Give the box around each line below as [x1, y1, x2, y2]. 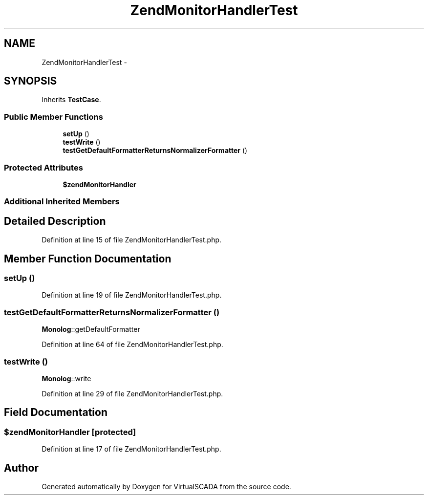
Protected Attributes [4, 162, 83, 173]
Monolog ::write [42, 374, 91, 383]
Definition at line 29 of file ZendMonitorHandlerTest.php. [42, 389, 223, 398]
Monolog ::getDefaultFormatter [42, 325, 140, 334]
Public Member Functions [4, 111, 103, 122]
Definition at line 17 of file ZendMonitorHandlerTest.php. [42, 445, 221, 454]
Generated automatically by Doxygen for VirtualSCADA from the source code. [42, 482, 291, 491]
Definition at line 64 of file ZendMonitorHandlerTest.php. [42, 340, 223, 349]
